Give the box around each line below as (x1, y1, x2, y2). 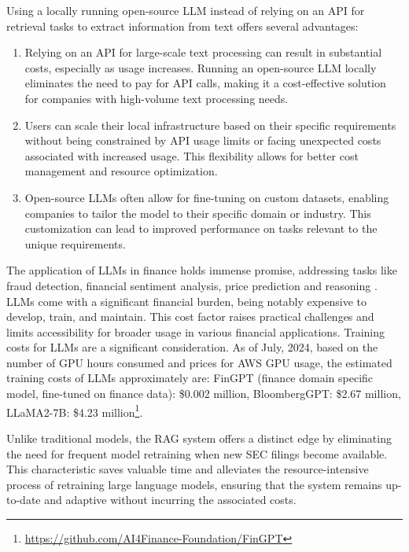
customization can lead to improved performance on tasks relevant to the (24, 220, 378, 237)
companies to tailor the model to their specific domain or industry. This (24, 204, 371, 221)
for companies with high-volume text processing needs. (24, 90, 289, 106)
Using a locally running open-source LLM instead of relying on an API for (6, 2, 365, 18)
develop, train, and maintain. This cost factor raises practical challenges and (6, 308, 374, 325)
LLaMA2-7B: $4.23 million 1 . (6, 401, 143, 420)
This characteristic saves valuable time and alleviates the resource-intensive (6, 461, 369, 477)
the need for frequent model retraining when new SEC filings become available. (6, 445, 388, 462)
